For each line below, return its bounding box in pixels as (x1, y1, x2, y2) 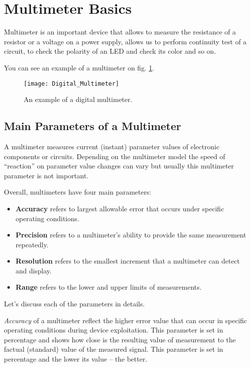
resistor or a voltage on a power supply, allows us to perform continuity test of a (4, 36, 247, 46)
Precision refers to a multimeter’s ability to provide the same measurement (15, 230, 247, 240)
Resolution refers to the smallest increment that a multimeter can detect (15, 256, 240, 266)
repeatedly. (15, 239, 49, 249)
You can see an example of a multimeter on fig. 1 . (4, 62, 154, 72)
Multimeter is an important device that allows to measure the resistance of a (4, 27, 236, 37)
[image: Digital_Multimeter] (24, 80, 119, 87)
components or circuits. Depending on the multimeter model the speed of (4, 151, 225, 161)
